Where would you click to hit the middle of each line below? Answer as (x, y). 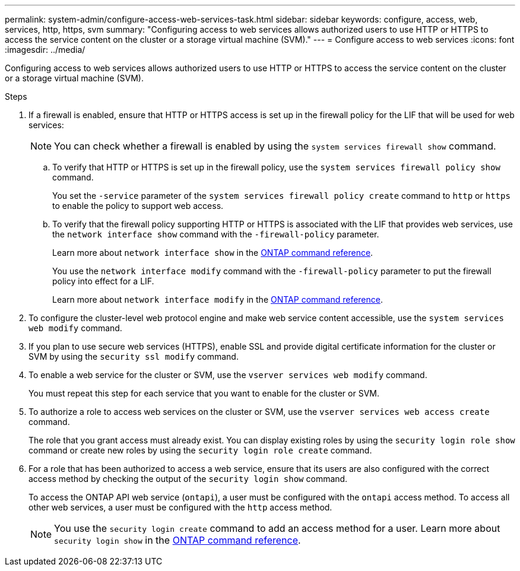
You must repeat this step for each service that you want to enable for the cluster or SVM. (204, 393)
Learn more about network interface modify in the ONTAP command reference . (218, 299)
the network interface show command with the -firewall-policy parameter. (216, 234)
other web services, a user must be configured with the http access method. (180, 507)
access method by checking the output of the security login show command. (188, 479)
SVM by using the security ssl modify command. (134, 356)
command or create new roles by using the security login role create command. (200, 450)
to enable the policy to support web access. (138, 206)
